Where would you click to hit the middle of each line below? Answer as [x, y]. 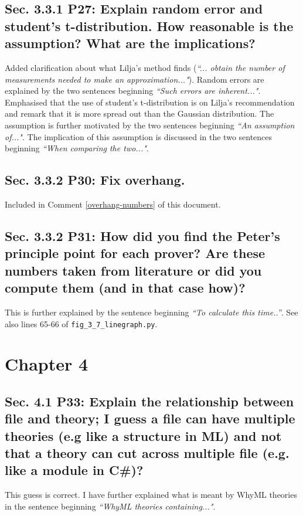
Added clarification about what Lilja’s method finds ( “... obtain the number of [145, 67]
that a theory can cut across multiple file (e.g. [147, 453]
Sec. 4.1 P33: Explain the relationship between [149, 401]
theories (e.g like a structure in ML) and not [143, 435]
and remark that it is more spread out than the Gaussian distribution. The [139, 113]
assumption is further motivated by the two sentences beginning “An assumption [150, 125]
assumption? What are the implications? [130, 43]
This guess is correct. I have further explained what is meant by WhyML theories [151, 495]
